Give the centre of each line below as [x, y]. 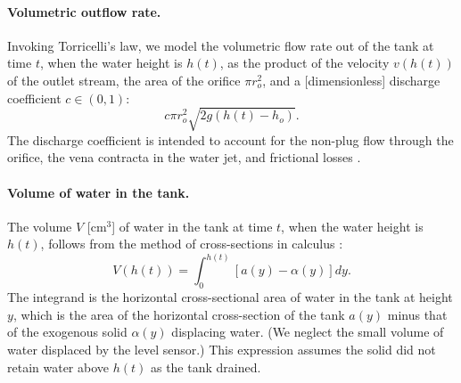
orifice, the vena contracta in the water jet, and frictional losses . [184, 157]
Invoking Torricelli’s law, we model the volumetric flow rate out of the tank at [221, 45]
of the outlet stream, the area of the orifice [124, 80]
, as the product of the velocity [305, 63]
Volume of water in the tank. [99, 192]
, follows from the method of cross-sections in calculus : [192, 244]
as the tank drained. [206, 367]
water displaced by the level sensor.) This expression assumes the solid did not [222, 349]
